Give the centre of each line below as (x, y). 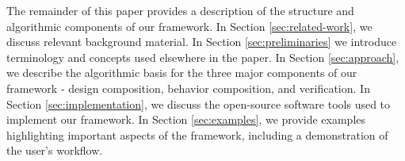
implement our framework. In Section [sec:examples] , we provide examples (186, 119)
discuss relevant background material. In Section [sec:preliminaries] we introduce (202, 42)
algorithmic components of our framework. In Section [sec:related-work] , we (189, 26)
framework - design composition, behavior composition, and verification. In (188, 88)
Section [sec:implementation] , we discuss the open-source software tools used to (199, 103)
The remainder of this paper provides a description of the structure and (180, 10)
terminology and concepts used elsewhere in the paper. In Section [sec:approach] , (203, 57)
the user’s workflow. (55, 150)
